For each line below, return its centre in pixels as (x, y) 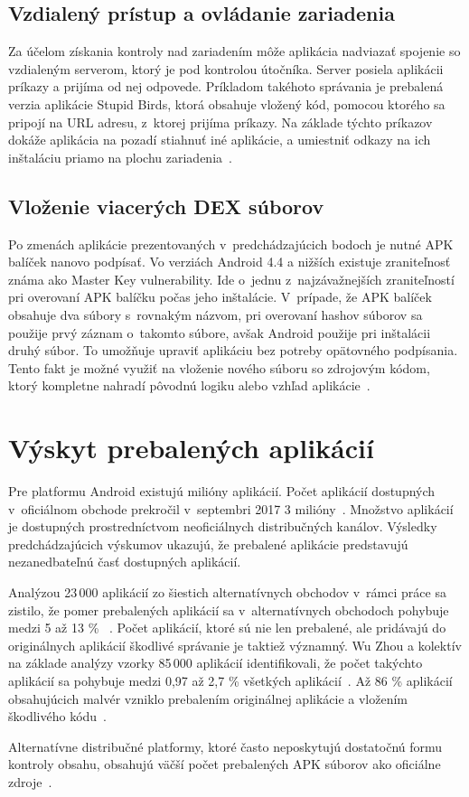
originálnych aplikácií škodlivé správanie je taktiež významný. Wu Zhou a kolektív (235, 645)
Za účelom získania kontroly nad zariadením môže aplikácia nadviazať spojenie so (234, 51)
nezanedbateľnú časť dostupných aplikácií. (125, 562)
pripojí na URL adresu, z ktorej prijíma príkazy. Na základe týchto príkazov (220, 122)
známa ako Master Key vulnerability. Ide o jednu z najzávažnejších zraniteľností (231, 279)
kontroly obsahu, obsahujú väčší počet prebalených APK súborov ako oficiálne (225, 764)
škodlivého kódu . (58, 716)
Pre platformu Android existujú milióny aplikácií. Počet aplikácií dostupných (222, 491)
